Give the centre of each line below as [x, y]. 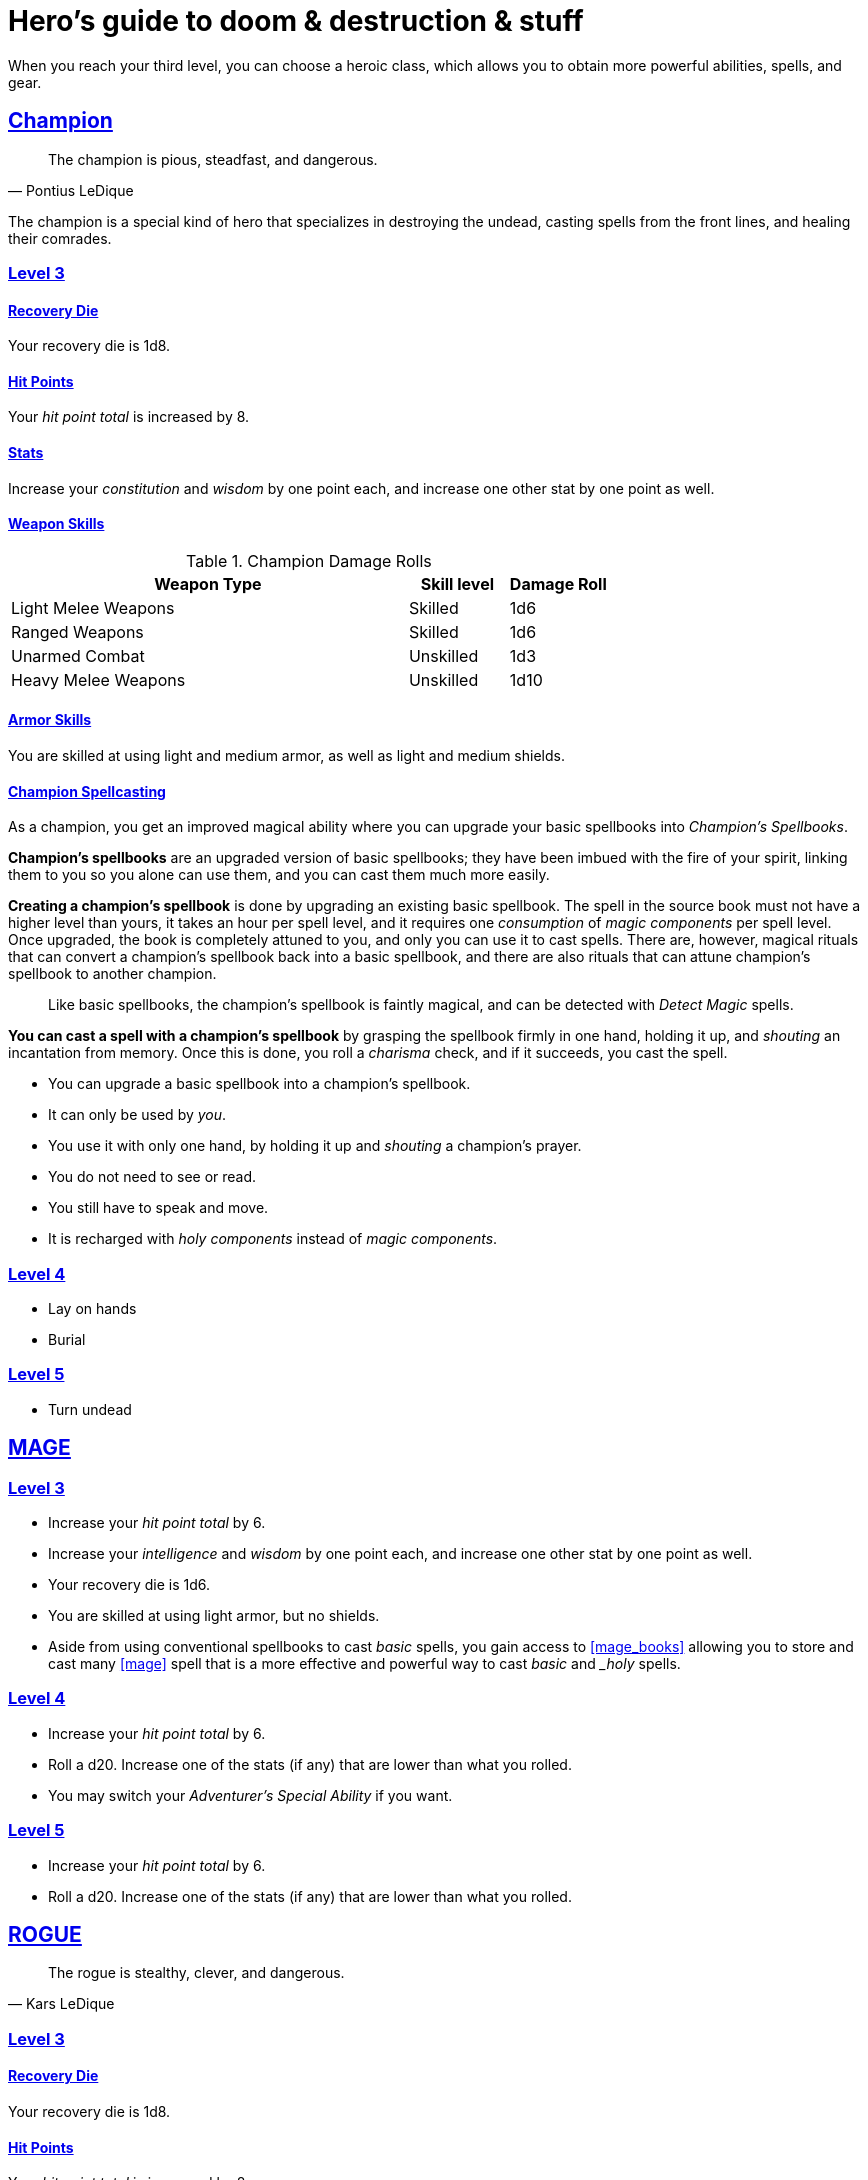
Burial [67, 1340]
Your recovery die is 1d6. [129, 1584]
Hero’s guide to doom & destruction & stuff [296, 21]
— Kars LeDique [61, 2004]
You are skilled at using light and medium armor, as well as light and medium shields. [286, 756]
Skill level [457, 583]
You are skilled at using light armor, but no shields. [214, 1615]
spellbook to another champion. [112, 974]
